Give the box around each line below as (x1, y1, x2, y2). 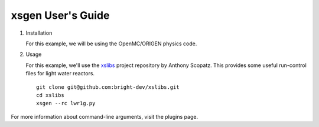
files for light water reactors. (25, 70, 95, 77)
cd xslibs (36, 92, 64, 98)
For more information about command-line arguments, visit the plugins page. (11, 113, 198, 120)
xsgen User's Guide (11, 9, 110, 22)
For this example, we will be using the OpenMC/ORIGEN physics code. (25, 40, 197, 47)
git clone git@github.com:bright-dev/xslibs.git (36, 83, 180, 91)
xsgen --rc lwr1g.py (36, 100, 96, 107)
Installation (25, 29, 53, 36)
